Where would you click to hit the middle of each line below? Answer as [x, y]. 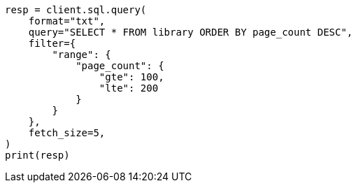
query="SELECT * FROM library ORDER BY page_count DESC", [191, 32]
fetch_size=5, [67, 133]
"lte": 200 [129, 88]
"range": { [81, 55]
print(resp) [37, 155]
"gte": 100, [131, 77]
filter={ [52, 43]
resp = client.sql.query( [76, 10]
